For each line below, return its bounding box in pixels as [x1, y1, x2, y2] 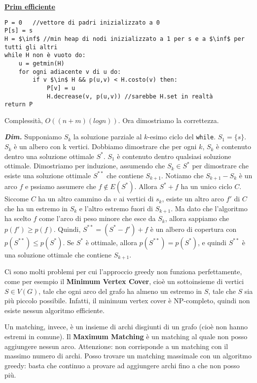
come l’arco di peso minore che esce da [38, 213, 156, 223]
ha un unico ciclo [181, 181, 232, 191]
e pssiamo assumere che [25, 181, 96, 191]
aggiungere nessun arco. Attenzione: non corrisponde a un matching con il [4, 341, 228, 351]
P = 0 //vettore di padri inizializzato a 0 [4, 19, 160, 26]
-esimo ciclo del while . [147, 131, 216, 142]
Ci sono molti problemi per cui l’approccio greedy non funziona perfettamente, [4, 266, 242, 277]
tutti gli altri [4, 43, 58, 51]
